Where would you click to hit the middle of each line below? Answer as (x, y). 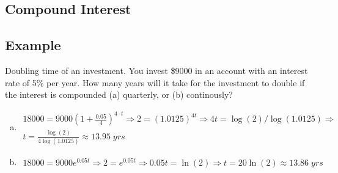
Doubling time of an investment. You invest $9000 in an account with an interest (156, 70)
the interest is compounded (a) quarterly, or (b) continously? (119, 94)
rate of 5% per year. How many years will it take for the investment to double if (155, 82)
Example (33, 45)
